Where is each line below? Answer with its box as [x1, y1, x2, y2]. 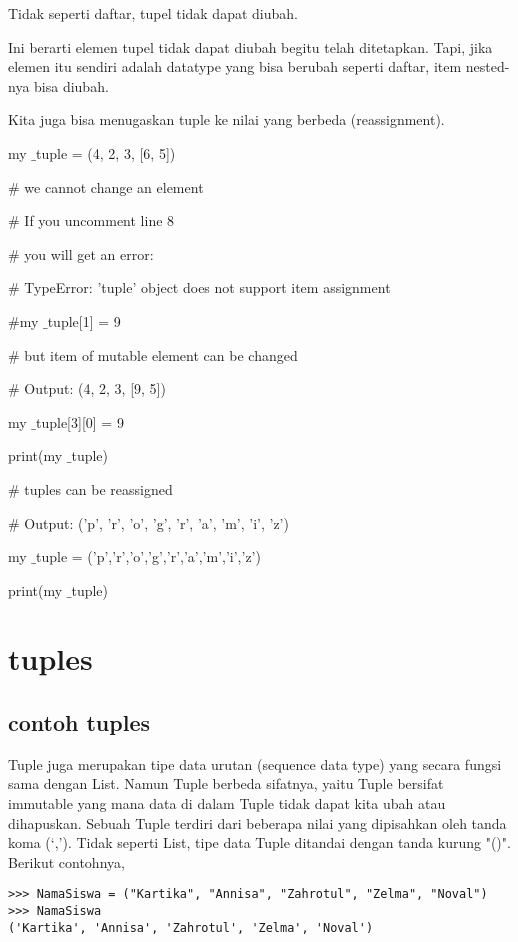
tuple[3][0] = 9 [36, 411, 124, 432]
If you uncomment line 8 [24, 210, 175, 231]
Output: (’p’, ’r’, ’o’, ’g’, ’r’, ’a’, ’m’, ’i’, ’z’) [24, 512, 289, 533]
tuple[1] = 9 [47, 310, 121, 331]
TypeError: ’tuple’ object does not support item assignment [24, 277, 391, 298]
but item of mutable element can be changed [24, 344, 298, 365]
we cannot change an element [24, 176, 204, 197]
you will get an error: [24, 243, 154, 264]
